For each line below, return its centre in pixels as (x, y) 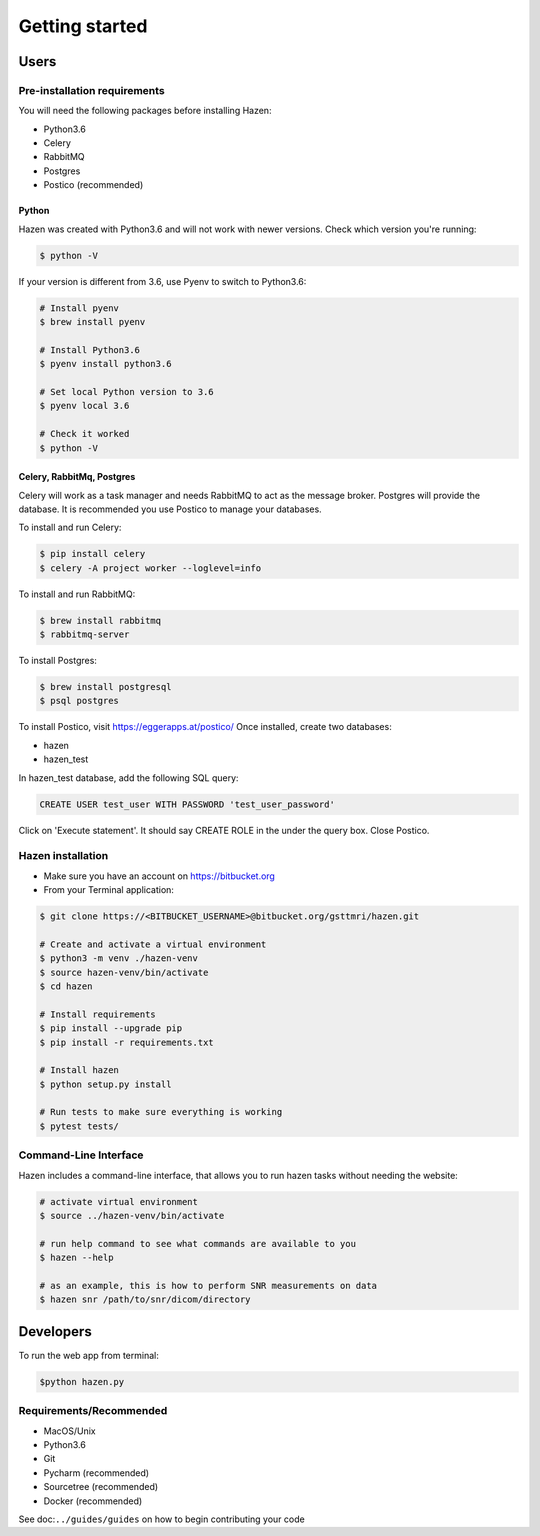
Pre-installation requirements (91, 90)
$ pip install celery (92, 554)
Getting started (83, 26)
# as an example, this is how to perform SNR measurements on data (208, 1285)
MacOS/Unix (69, 1431)
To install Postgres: (57, 660)
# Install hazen (79, 1070)
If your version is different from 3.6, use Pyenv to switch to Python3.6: (162, 281)
